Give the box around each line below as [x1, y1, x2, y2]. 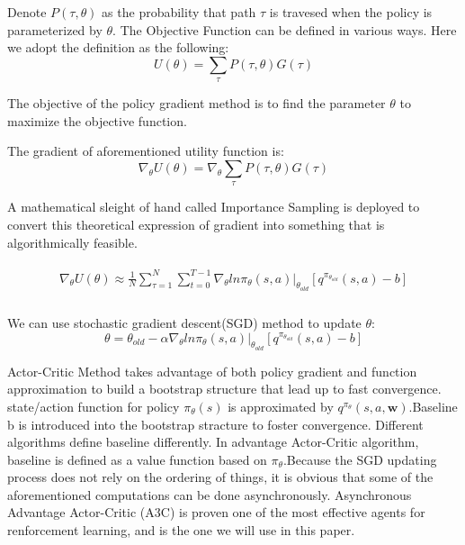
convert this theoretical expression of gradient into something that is [7, 214, 385, 233]
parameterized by [7, 20, 103, 39]
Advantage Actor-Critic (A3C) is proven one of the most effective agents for [7, 503, 425, 522]
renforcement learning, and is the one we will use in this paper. [7, 521, 355, 540]
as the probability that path [102, 3, 256, 21]
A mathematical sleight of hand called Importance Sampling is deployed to [7, 197, 420, 216]
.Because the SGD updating [282, 450, 437, 468]
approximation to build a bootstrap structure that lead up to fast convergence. [7, 379, 442, 398]
